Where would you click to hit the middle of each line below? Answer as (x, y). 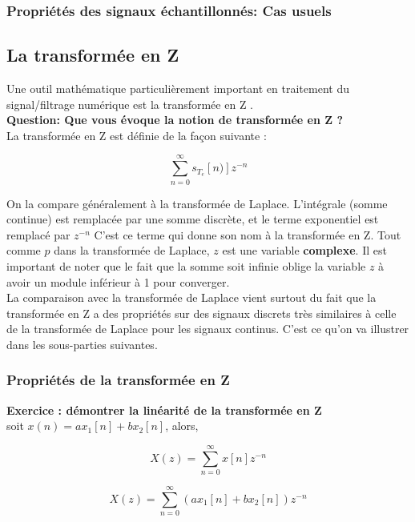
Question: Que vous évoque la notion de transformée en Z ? (175, 120)
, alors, (182, 426)
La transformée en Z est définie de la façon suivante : (137, 135)
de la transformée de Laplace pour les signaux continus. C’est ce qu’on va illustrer (208, 329)
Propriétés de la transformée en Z (118, 380)
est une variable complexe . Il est (304, 250)
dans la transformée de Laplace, (132, 250)
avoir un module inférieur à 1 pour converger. (118, 281)
